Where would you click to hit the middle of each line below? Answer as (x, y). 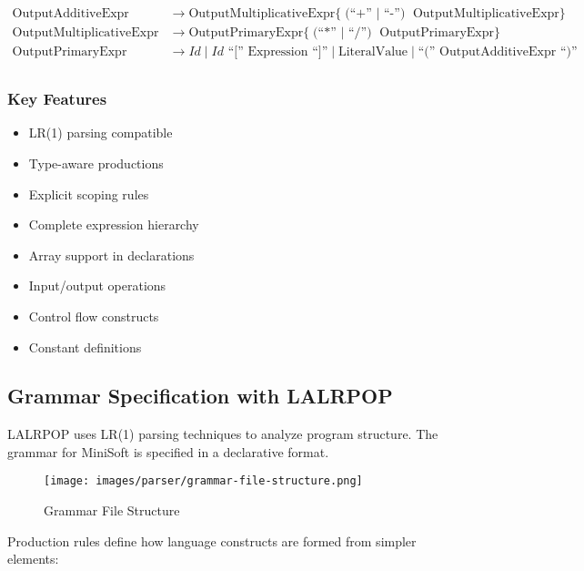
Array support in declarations (111, 255)
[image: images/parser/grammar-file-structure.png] (203, 481)
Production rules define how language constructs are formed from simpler (212, 540)
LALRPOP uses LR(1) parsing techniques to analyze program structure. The (223, 434)
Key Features (57, 99)
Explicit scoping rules (89, 194)
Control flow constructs (94, 316)
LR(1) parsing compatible (101, 133)
